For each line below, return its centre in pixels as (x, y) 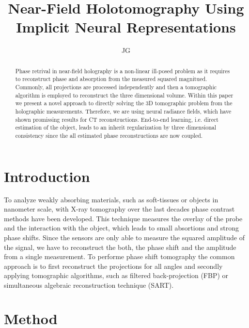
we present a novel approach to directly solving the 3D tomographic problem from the (124, 103)
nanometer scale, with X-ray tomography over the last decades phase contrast (119, 209)
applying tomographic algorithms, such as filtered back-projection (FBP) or (116, 275)
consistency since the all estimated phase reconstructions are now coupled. (109, 135)
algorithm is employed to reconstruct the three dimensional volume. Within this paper (124, 95)
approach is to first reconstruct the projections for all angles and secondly (113, 266)
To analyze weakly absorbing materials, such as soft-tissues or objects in (111, 199)
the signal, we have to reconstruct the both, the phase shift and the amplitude (120, 247)
